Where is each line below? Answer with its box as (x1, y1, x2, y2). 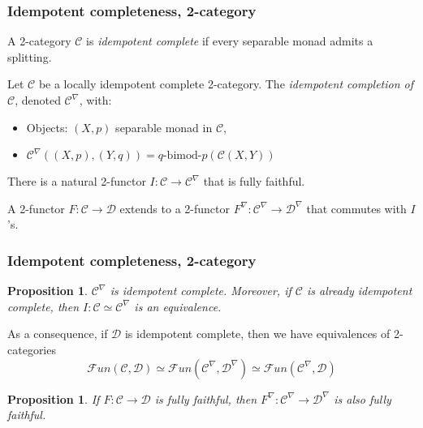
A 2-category (7, 32, 71, 49)
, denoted (15, 92, 61, 108)
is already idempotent (306, 282, 412, 299)
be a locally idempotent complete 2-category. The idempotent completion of (38, 75, 414, 92)
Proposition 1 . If (7, 390, 100, 407)
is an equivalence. (134, 297, 222, 315)
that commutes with (306, 199, 407, 216)
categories (7, 340, 56, 357)
